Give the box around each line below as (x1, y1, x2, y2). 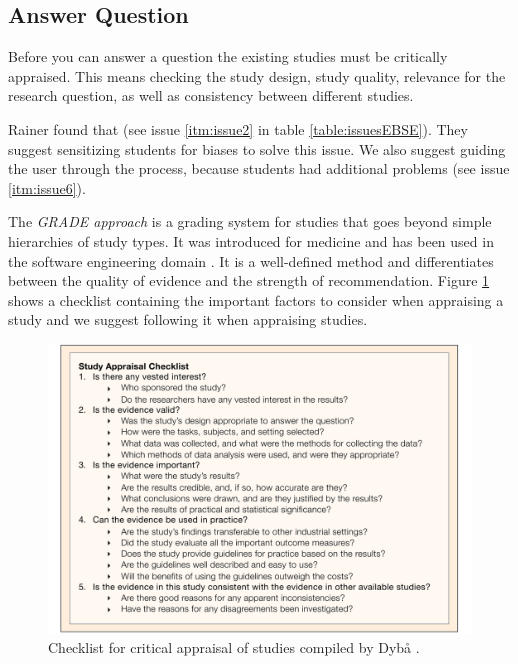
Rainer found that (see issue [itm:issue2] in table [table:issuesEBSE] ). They (8, 118, 468, 139)
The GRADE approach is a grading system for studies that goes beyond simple (8, 211, 492, 232)
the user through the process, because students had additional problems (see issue (8, 158, 510, 179)
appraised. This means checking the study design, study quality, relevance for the (8, 65, 506, 86)
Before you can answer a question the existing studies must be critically (8, 46, 448, 67)
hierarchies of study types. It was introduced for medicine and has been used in (8, 230, 494, 251)
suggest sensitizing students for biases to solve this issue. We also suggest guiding (8, 138, 506, 159)
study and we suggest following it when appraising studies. (8, 309, 368, 330)
